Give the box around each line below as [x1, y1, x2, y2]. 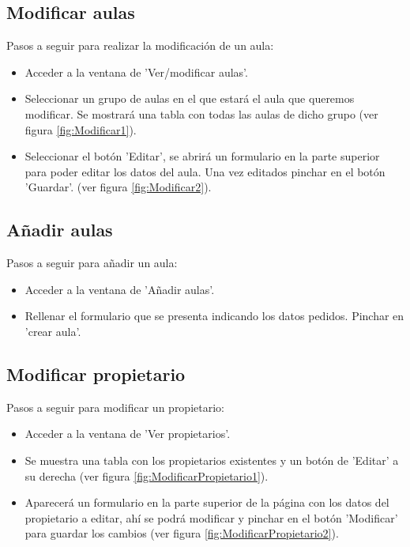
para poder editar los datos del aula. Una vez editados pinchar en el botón [24, 163, 386, 179]
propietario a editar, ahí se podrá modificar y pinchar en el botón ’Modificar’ [24, 509, 398, 526]
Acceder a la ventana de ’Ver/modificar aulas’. [24, 63, 248, 80]
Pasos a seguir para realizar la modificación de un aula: [6, 37, 274, 54]
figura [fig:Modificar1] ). [24, 121, 137, 138]
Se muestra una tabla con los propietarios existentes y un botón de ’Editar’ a [24, 451, 399, 468]
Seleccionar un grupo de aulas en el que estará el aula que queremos [24, 90, 355, 107]
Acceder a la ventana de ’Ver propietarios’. [24, 425, 231, 442]
